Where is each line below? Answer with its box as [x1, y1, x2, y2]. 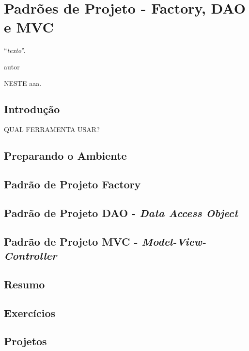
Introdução [4, 101, 60, 117]
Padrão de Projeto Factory [4, 177, 141, 192]
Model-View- [141, 234, 206, 249]
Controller [4, 248, 57, 263]
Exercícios [4, 305, 56, 320]
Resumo [4, 276, 45, 291]
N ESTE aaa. [4, 78, 42, 88]
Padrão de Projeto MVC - [4, 234, 138, 249]
